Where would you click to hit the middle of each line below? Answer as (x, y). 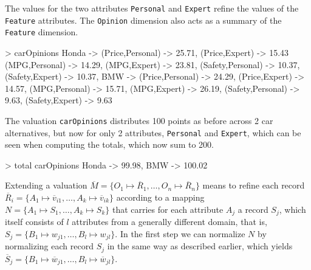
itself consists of (34, 222)
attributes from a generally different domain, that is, (169, 222)
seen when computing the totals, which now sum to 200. (109, 144)
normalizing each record (49, 246)
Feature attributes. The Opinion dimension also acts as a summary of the (143, 20)
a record (253, 209)
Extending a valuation (46, 185)
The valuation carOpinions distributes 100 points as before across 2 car (139, 120)
